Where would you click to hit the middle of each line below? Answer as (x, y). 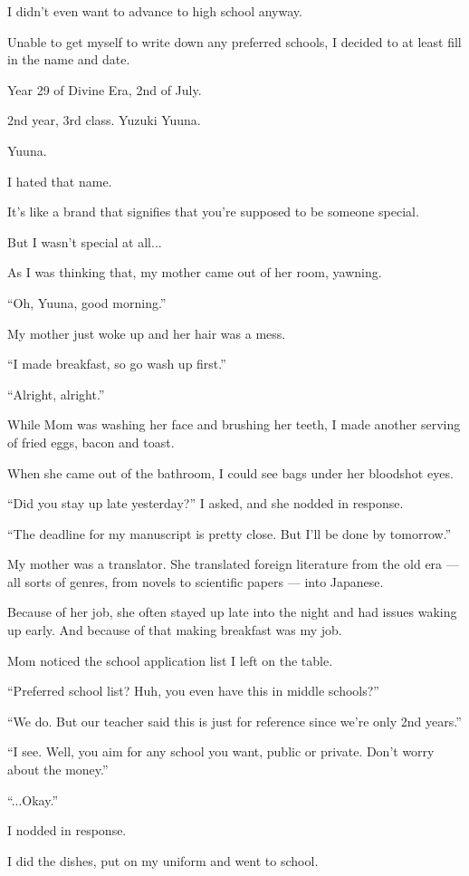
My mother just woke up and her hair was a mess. (147, 333)
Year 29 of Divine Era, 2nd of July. (105, 89)
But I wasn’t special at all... (85, 241)
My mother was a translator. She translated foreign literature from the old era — (233, 564)
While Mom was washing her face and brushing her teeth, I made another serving (234, 424)
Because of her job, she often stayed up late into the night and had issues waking (232, 612)
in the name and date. (69, 59)
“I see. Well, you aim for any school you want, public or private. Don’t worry (221, 751)
